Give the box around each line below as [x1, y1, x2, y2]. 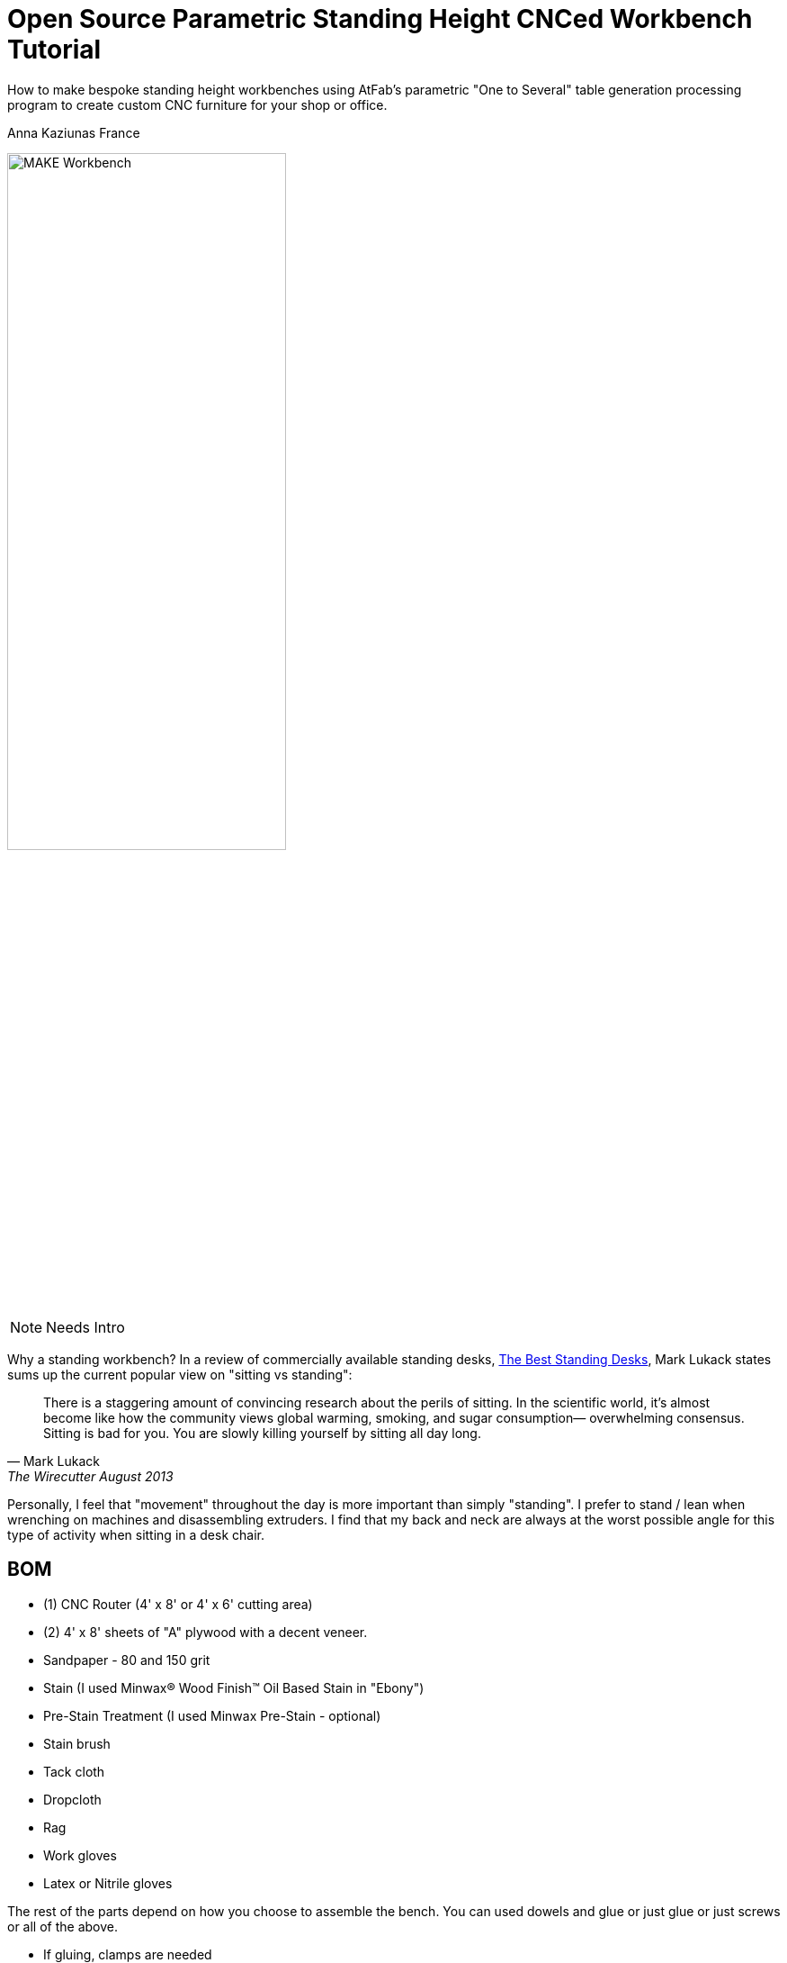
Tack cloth [43, 1763, 105, 1779]
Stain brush [43, 1735, 111, 1751]
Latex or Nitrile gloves [43, 1875, 173, 1891]
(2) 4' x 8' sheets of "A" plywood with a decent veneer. [43, 1624, 368, 1640]
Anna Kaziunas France [7, 124, 140, 140]
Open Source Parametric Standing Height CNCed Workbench [7, 4, 753, 34]
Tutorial [7, 34, 102, 65]
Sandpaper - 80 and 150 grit [43, 1651, 210, 1668]
